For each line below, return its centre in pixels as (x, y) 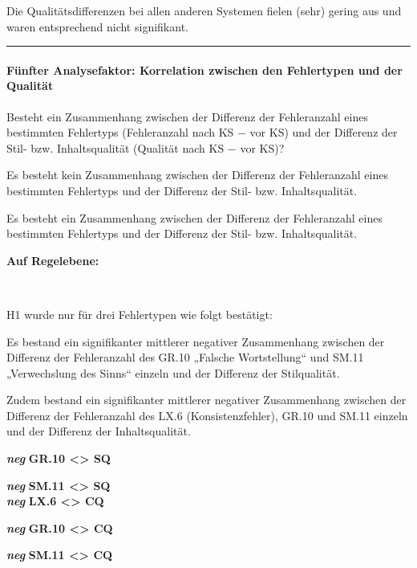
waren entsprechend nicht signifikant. (97, 26)
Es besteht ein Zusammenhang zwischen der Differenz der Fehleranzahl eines (194, 217)
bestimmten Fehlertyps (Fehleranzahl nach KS (120, 132)
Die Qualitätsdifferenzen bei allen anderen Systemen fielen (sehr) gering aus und (204, 10)
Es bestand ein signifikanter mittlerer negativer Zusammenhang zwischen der (196, 341)
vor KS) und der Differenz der (324, 132)
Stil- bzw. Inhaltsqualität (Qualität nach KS (115, 147)
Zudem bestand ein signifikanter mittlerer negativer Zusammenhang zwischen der (206, 400)
